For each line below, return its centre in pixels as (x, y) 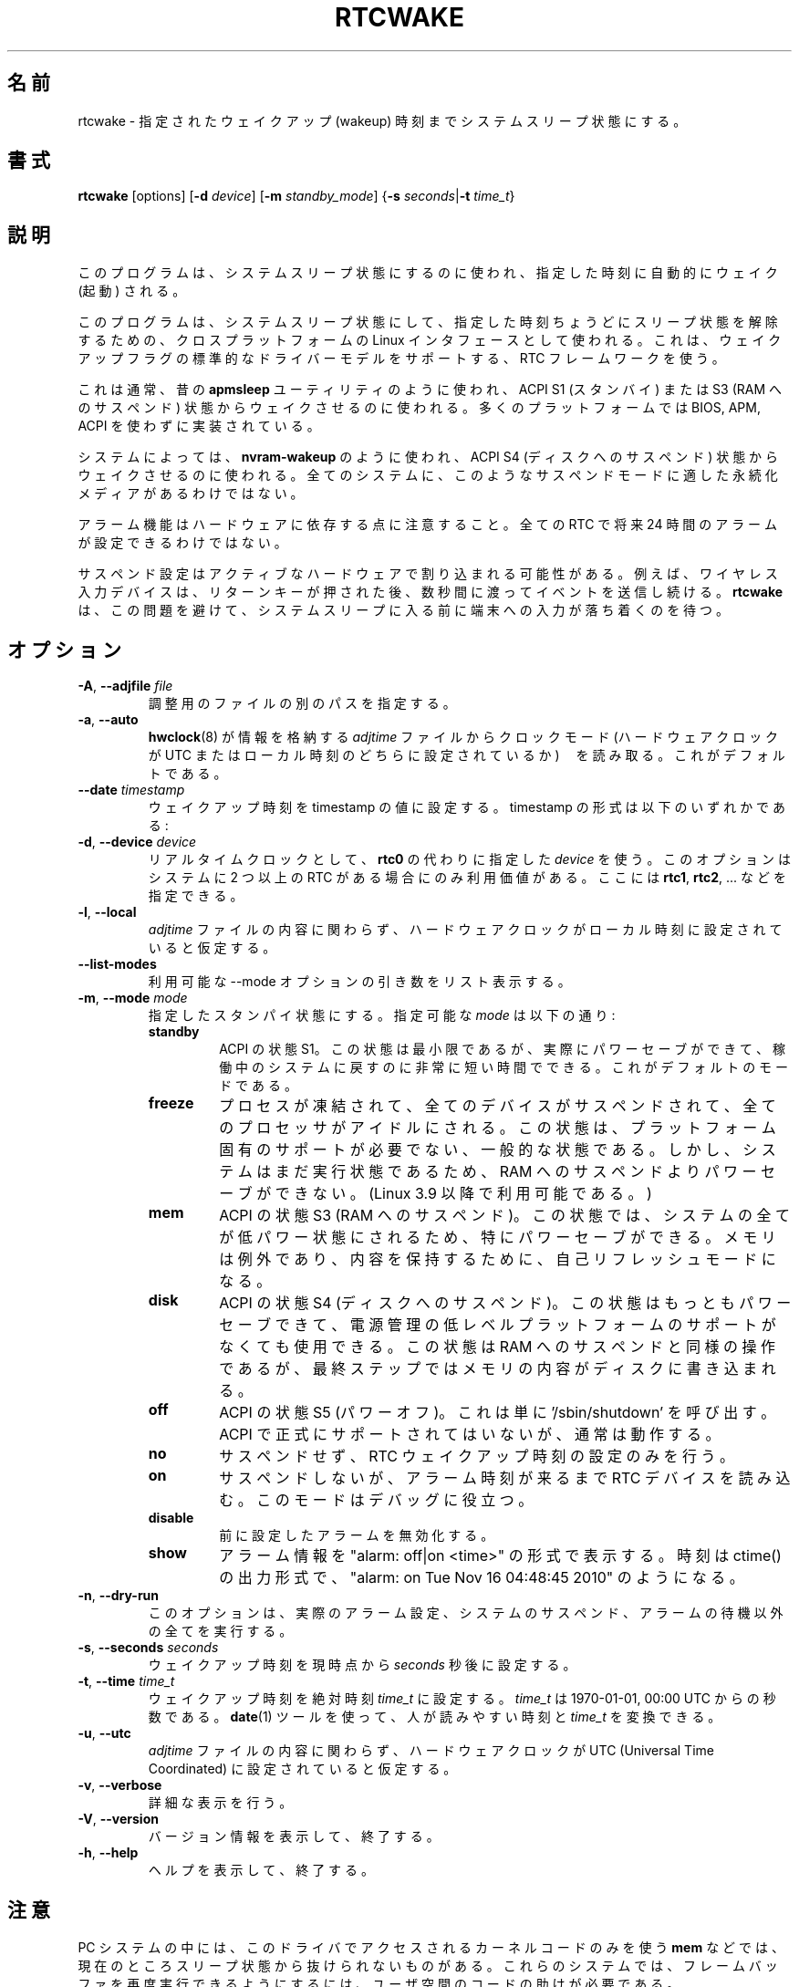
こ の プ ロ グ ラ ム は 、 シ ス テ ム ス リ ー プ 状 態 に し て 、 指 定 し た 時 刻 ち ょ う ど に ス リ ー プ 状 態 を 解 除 (428, 322)
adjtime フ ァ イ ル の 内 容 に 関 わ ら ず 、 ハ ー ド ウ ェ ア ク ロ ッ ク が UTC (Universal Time (431, 1751)
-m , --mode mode (133, 998)
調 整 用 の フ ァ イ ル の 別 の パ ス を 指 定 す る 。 (302, 703)
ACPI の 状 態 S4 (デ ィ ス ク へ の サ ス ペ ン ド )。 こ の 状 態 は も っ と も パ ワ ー (505, 1303)
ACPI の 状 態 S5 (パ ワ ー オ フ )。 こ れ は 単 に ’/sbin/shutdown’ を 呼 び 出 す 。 (498, 1413)
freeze (171, 1103)
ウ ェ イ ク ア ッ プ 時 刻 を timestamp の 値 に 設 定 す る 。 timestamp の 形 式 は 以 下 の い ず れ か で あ (467, 807)
